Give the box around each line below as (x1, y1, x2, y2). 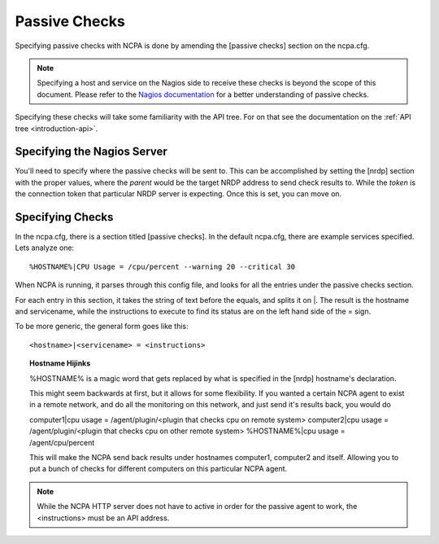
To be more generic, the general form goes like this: (15, 322, 189, 331)
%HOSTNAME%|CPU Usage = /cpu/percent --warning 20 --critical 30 (29, 261, 296, 271)
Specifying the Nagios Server (15, 145, 168, 159)
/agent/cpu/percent (29, 437, 95, 447)
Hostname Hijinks (29, 358, 91, 368)
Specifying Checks (15, 210, 114, 224)
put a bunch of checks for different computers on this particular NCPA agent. (29, 464, 288, 474)
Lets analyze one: (15, 243, 75, 252)
